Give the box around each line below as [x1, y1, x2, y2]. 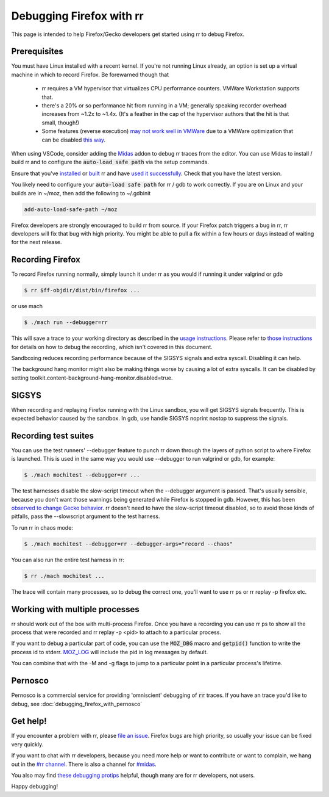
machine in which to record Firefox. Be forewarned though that [11, 71, 169, 78]
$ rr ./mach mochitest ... [24, 572, 105, 579]
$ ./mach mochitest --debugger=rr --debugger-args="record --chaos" [24, 540, 233, 547]
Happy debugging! [11, 783, 58, 790]
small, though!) [41, 119, 79, 126]
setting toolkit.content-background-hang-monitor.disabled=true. [11, 374, 173, 381]
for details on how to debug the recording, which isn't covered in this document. [11, 343, 213, 350]
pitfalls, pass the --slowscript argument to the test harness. [11, 513, 161, 520]
